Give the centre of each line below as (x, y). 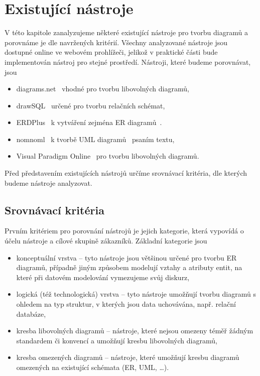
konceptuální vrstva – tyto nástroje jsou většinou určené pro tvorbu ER (126, 257)
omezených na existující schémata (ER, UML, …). (93, 367)
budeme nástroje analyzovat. (48, 182)
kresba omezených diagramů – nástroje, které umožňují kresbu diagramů (128, 357)
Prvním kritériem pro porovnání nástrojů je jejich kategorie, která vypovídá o (124, 231)
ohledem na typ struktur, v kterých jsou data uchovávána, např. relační (126, 304)
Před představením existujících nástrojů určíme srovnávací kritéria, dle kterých (126, 173)
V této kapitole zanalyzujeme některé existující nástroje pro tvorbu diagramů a (126, 32)
